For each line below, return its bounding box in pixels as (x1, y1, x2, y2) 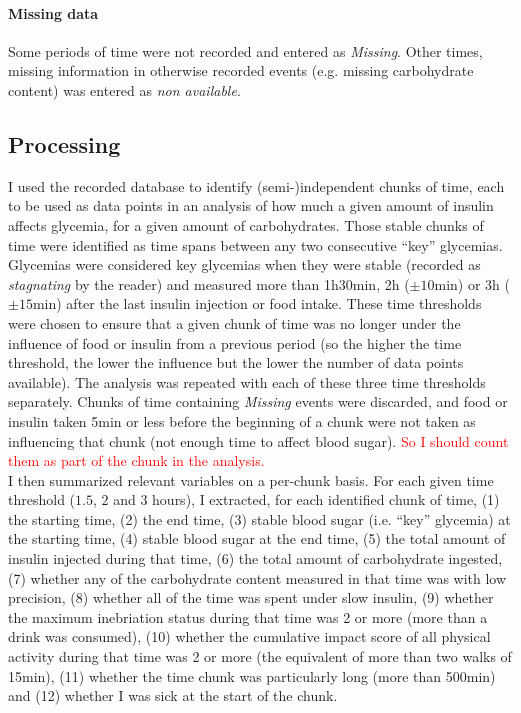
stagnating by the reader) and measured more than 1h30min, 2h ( (8, 273, 410, 294)
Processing (8, 128, 121, 159)
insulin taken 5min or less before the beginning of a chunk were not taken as (8, 410, 476, 431)
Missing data (8, 2, 99, 23)
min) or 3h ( (434, 273, 511, 294)
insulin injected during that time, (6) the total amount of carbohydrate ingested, (8, 548, 503, 569)
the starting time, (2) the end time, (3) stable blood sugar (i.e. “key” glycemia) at (8, 508, 511, 529)
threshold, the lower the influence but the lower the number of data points (8, 352, 464, 373)
